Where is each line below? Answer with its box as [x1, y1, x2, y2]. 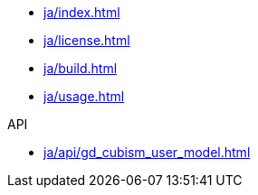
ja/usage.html [43, 88, 125, 104]
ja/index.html [43, 5, 120, 20]
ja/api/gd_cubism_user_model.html [43, 144, 251, 160]
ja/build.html [43, 60, 118, 76]
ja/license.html [43, 32, 130, 48]
